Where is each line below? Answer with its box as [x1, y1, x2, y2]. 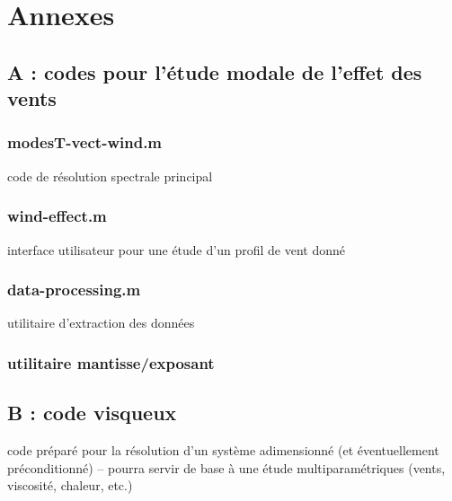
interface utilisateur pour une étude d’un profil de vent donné [7, 240, 345, 259]
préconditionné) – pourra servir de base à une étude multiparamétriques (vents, [7, 458, 446, 477]
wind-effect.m [7, 205, 107, 227]
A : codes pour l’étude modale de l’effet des [7, 57, 422, 85]
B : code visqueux [7, 399, 177, 426]
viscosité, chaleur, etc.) [7, 476, 133, 495]
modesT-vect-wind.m [7, 131, 163, 154]
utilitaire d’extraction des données [7, 313, 195, 332]
